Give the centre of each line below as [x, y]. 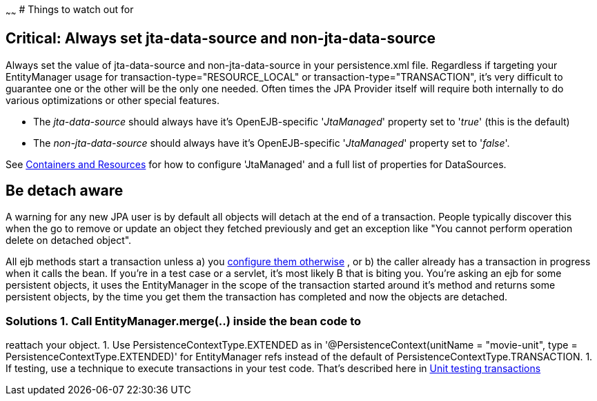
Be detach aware [65, 191]
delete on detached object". [69, 240]
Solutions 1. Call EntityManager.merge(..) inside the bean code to [184, 321]
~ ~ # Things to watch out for [70, 11]
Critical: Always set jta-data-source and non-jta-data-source [221, 39]
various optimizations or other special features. [112, 100]
